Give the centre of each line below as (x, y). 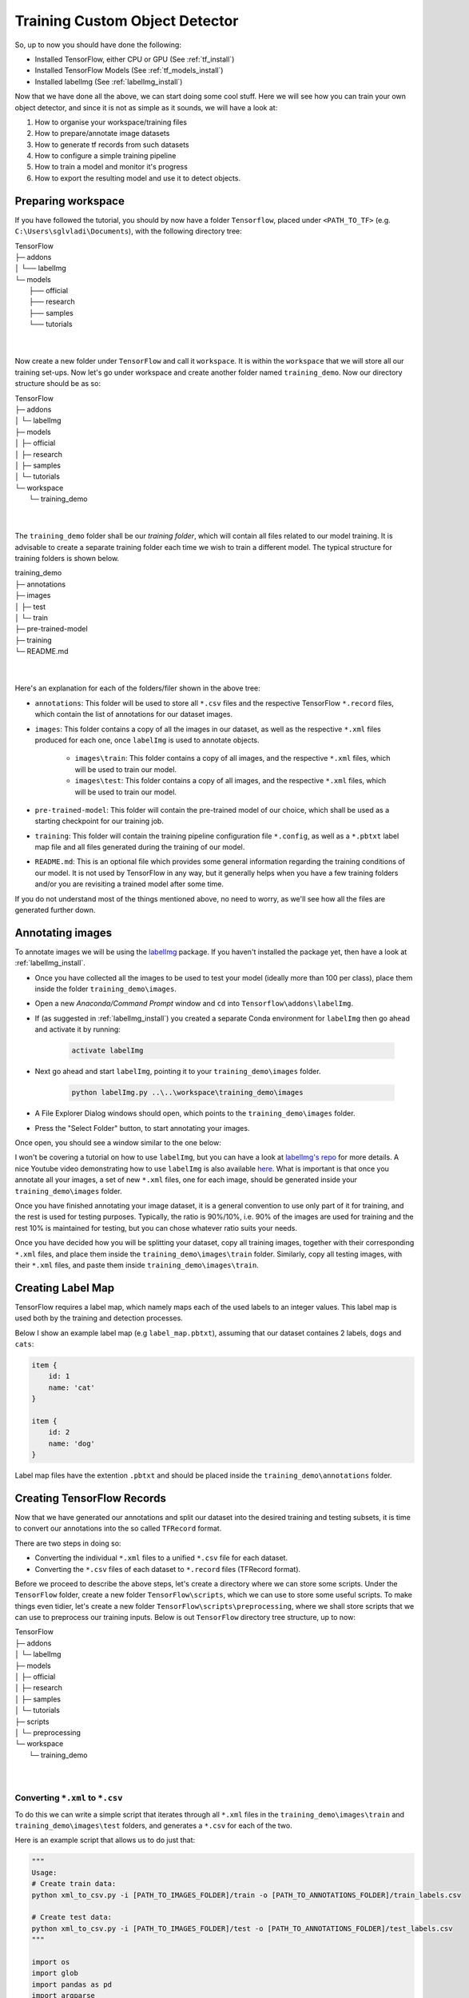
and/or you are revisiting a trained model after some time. (129, 884)
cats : (24, 1343)
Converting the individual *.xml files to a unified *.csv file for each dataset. (161, 1558)
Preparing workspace (70, 201)
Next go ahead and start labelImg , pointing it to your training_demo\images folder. (178, 1072)
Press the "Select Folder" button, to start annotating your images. (142, 1128)
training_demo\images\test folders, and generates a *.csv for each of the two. (153, 1825)
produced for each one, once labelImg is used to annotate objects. (147, 740)
